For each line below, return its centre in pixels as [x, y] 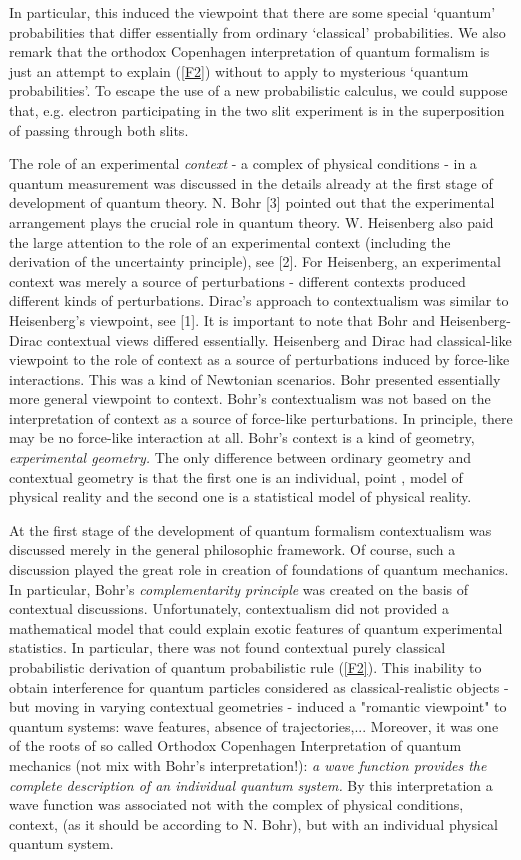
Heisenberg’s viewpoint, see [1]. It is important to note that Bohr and [222, 319]
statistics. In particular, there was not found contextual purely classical [227, 647]
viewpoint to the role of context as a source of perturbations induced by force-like [259, 359]
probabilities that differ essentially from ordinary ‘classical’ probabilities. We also [257, 31]
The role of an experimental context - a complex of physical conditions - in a [243, 163]
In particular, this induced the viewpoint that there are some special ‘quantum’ [252, 12]
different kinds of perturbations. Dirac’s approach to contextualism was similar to [259, 300]
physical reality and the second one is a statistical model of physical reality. [240, 496]
